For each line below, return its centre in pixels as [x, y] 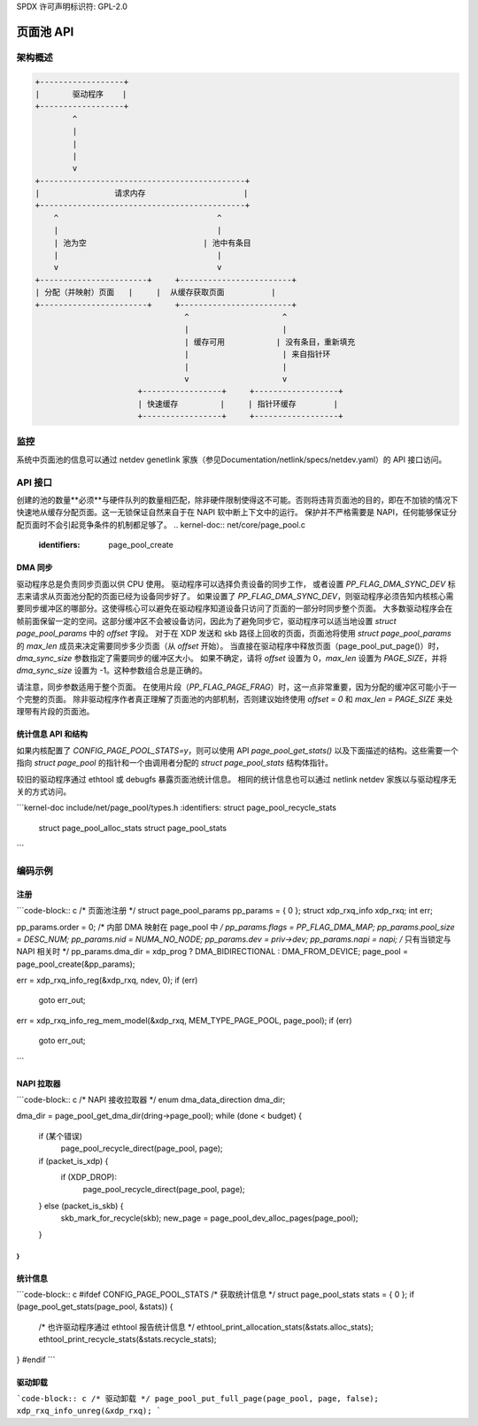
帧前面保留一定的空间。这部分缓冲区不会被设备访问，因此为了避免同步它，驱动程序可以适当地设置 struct [207, 621]
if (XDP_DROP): [89, 1177]
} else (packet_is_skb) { [81, 1206]
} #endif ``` [36, 1360]
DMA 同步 [35, 567]
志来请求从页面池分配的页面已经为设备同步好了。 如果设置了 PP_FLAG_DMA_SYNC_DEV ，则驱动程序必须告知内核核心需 [235, 596]
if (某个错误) [61, 1136]
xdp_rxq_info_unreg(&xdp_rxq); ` [89, 1411]
